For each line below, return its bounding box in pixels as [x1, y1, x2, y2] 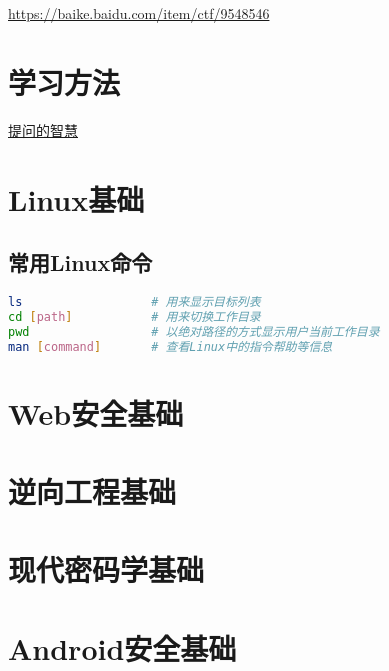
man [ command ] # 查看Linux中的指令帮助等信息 [8, 339, 333, 354]
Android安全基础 [8, 627, 237, 668]
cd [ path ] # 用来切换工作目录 [8, 309, 261, 324]
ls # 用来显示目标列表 [8, 294, 261, 309]
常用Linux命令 [8, 247, 153, 278]
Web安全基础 [8, 392, 184, 433]
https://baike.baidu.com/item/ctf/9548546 [8, 3, 270, 23]
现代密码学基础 [8, 549, 205, 590]
